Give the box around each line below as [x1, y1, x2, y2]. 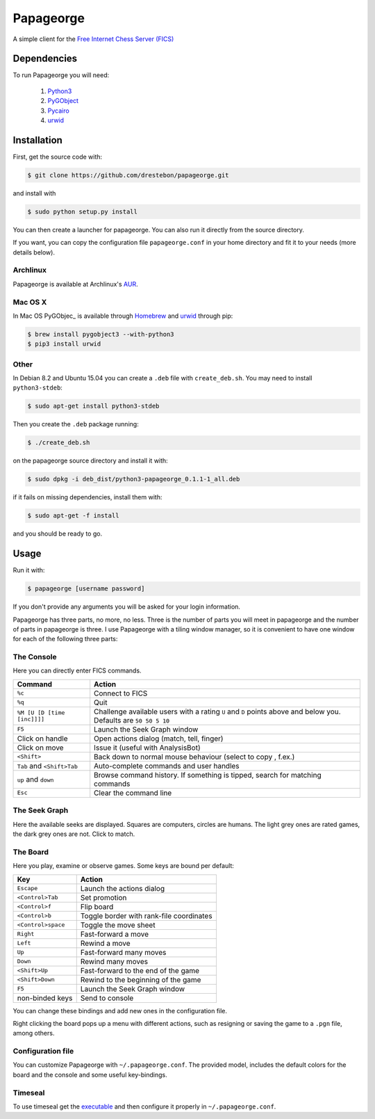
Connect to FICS [94, 689, 148, 698]
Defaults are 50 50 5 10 [94, 715, 170, 725]
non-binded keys [17, 993, 73, 1003]
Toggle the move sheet [80, 920, 156, 930]
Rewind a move [80, 938, 131, 948]
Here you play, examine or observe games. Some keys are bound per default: [12, 862, 234, 870]
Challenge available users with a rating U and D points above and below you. [94, 707, 341, 716]
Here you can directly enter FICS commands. [12, 666, 142, 675]
